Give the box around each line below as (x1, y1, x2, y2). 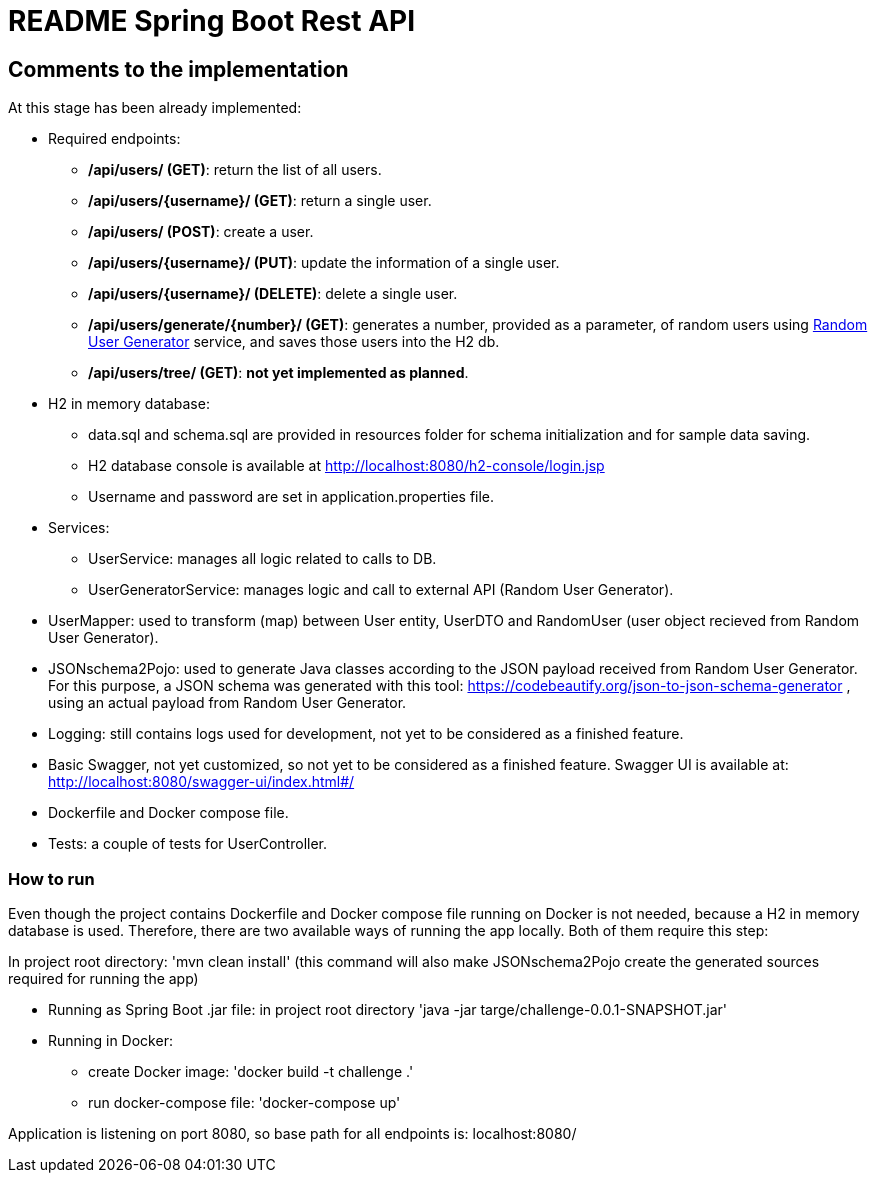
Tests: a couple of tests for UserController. (48, 835, 328, 853)
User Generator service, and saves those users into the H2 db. (88, 333, 500, 351)
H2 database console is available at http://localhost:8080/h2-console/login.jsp (88, 457, 605, 475)
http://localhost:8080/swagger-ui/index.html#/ (48, 773, 355, 791)
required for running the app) (8, 969, 199, 987)
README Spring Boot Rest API (8, 4, 416, 38)
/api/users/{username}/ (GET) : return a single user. (88, 192, 432, 210)
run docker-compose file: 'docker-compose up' (88, 1093, 401, 1111)
